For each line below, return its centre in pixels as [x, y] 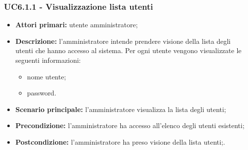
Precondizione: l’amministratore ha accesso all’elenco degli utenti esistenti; [130, 125]
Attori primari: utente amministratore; [76, 25]
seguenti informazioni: [48, 60]
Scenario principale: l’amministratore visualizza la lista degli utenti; [121, 109]
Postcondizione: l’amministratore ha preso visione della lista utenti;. [120, 141]
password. [42, 93]
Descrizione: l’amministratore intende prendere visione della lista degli [123, 41]
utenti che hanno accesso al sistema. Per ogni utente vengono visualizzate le [128, 50]
